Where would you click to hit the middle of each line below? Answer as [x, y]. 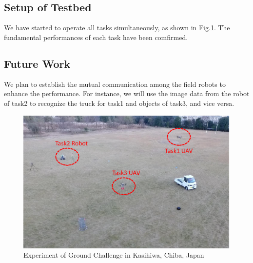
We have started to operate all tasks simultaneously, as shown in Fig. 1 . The [117, 28]
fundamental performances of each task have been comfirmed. [96, 37]
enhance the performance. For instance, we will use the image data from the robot [127, 93]
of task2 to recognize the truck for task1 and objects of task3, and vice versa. [119, 103]
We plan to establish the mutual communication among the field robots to [115, 84]
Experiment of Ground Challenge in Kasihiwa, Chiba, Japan [114, 255]
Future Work [37, 63]
